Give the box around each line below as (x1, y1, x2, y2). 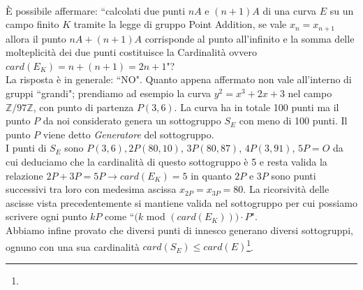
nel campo (288, 86, 332, 101)
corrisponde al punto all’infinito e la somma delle (145, 31, 355, 45)
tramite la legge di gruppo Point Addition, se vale (73, 17, 287, 31)
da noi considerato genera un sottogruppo (43, 113, 221, 128)
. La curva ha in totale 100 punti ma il (174, 99, 339, 114)
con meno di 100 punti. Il (239, 113, 348, 128)
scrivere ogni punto (6, 209, 87, 224)
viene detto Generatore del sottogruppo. (43, 126, 214, 141)
